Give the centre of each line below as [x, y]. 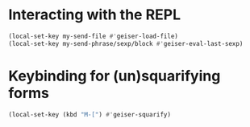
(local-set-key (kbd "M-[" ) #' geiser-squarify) [90, 114]
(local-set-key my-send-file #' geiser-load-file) [94, 36]
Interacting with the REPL [95, 15]
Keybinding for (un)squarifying [115, 76]
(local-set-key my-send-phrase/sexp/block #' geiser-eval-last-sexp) [126, 43]
